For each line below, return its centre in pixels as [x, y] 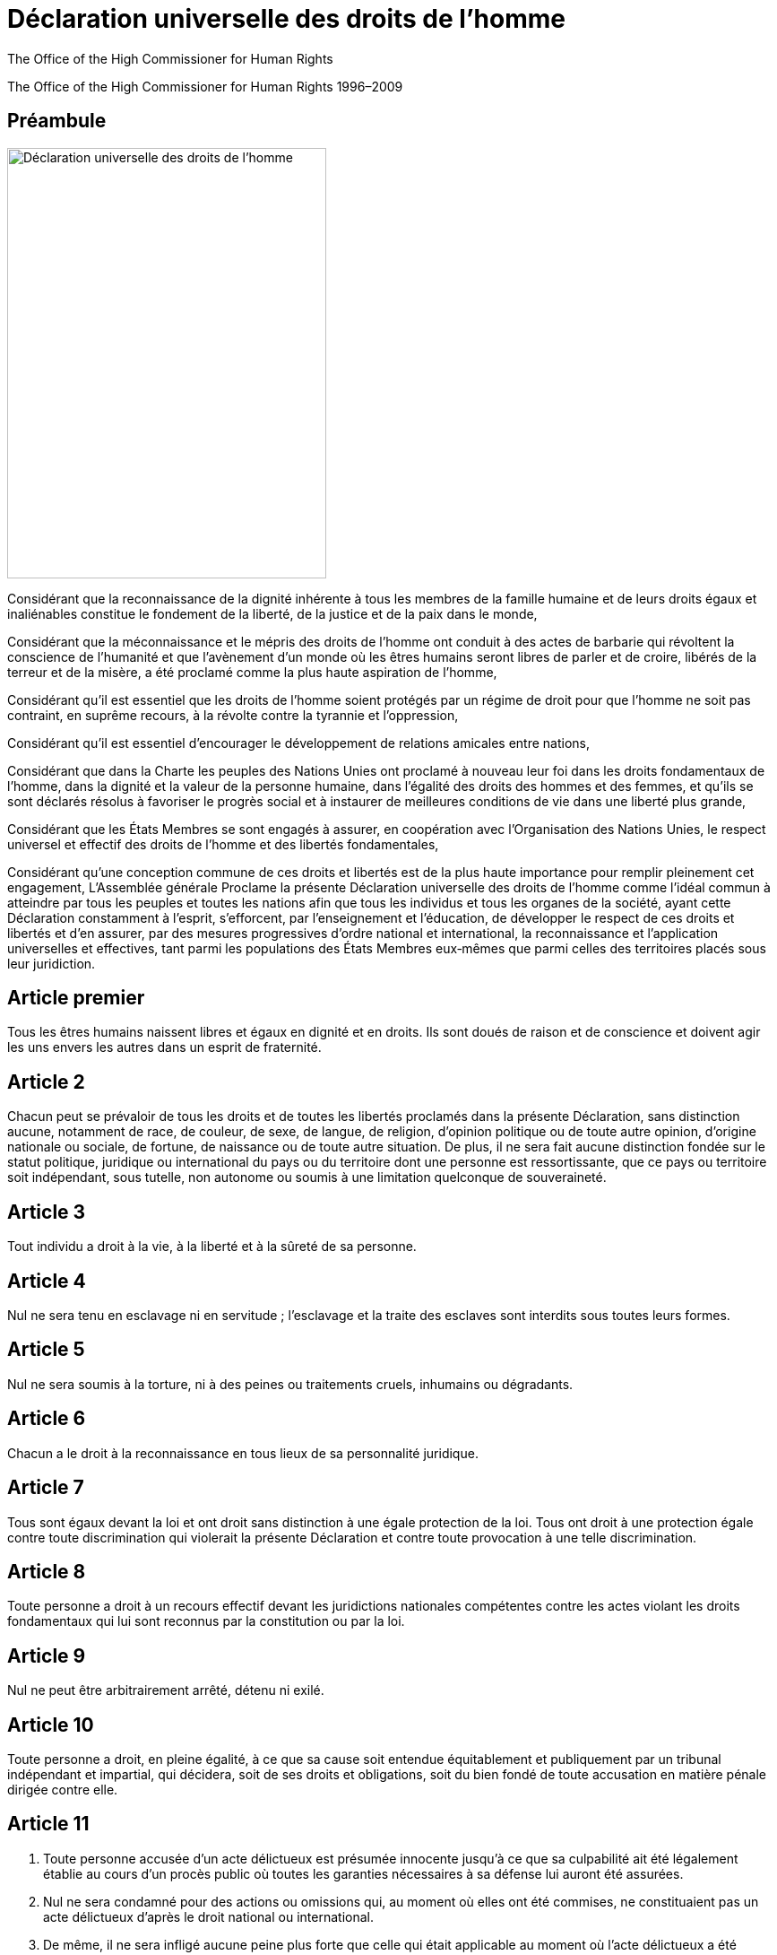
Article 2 [46, 1082]
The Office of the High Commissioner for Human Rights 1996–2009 [205, 86]
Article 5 [46, 1350]
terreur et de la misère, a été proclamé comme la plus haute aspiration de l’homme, [252, 672]
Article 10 [51, 1725]
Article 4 [47, 1281]
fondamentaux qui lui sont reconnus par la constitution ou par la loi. [206, 1621]
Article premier [76, 998]
